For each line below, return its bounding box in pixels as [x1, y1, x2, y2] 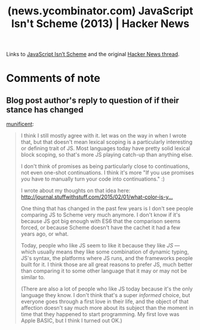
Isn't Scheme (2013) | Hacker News [11, 17, 190, 30]
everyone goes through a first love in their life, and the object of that [20, 298, 189, 305]
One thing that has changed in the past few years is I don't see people [20, 205, 194, 212]
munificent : [6, 121, 34, 128]
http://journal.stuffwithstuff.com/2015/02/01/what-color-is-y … [20, 193, 173, 201]
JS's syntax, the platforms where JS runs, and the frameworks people [20, 255, 193, 262]
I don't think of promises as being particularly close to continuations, [20, 163, 190, 170]
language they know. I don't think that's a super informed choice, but [20, 292, 190, 299]
